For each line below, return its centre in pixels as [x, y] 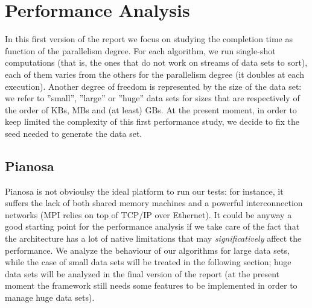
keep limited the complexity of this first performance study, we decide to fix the [152, 121]
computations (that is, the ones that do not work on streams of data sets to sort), [156, 62]
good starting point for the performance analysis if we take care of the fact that [152, 226]
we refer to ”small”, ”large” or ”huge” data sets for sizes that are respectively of [152, 98]
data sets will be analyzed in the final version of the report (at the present [142, 273]
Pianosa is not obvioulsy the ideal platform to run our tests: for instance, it [144, 191]
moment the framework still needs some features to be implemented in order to [151, 285]
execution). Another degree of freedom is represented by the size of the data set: [153, 86]
